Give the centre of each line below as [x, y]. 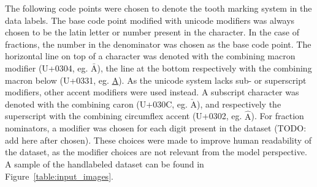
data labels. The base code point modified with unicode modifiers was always [150, 20]
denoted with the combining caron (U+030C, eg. [96, 104]
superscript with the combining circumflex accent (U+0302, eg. [124, 116]
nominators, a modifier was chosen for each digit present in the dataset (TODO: [156, 128]
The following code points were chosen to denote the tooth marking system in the [158, 8]
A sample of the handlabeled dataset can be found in [105, 163]
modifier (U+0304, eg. [47, 68]
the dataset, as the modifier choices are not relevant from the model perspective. [156, 152]
